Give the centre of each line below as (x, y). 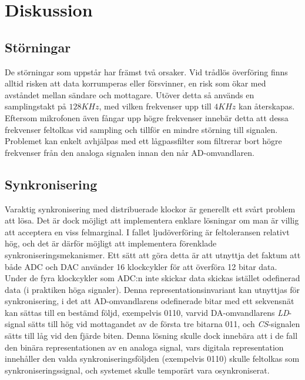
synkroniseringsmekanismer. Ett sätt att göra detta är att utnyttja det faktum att (153, 254)
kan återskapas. (267, 106)
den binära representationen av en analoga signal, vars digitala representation (144, 347)
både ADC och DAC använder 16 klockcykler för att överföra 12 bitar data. (141, 266)
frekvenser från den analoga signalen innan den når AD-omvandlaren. (130, 152)
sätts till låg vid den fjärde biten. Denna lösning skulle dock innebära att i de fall (151, 336)
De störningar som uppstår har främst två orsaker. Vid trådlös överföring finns (146, 71)
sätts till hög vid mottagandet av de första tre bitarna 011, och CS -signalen (164, 324)
